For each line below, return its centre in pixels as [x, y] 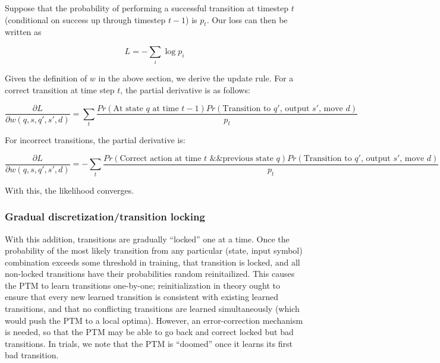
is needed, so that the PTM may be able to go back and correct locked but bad [149, 332]
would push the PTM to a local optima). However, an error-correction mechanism [154, 320]
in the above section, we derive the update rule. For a [196, 78]
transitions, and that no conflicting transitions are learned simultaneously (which [152, 309]
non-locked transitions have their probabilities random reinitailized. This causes [150, 274]
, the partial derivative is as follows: [185, 89]
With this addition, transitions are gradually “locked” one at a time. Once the [147, 239]
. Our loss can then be [247, 19]
